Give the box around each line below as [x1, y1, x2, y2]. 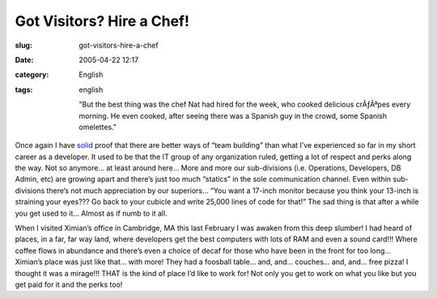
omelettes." [78, 122, 117, 132]
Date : [15, 55, 34, 65]
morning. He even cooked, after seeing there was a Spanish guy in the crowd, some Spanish [78, 111, 388, 120]
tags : [15, 85, 33, 94]
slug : [15, 40, 32, 50]
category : [15, 69, 49, 80]
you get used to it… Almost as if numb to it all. [15, 208, 168, 218]
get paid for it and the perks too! [15, 279, 123, 289]
